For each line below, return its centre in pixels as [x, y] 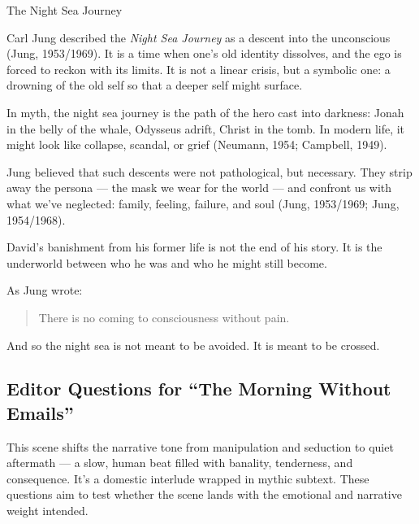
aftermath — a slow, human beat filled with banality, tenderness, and [180, 463]
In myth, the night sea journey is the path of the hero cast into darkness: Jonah [205, 112]
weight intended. [48, 511]
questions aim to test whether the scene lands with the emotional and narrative [204, 494]
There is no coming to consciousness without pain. [164, 317]
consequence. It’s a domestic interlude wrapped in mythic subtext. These [188, 478]
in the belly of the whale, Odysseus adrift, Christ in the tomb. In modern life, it [206, 128]
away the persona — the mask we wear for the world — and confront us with [199, 188]
